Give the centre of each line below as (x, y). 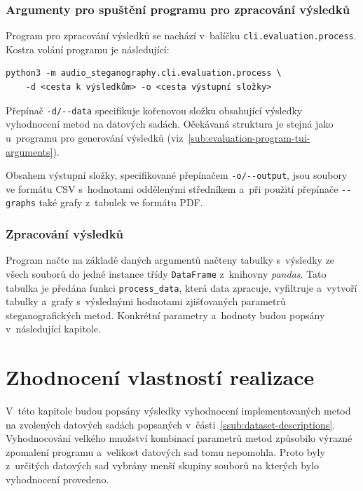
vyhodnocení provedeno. (57, 479)
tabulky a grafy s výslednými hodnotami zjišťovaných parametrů (146, 301)
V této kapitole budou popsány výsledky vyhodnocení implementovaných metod (178, 411)
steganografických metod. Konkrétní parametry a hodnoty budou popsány (165, 315)
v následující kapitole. (53, 329)
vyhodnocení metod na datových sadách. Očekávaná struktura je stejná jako (170, 124)
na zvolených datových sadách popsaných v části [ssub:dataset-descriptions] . (171, 424)
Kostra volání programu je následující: (88, 49)
